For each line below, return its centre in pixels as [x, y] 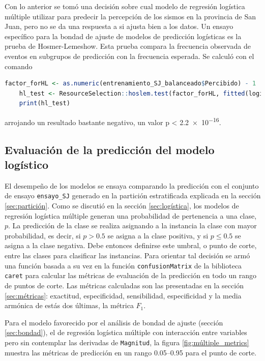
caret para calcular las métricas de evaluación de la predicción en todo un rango [131, 275]
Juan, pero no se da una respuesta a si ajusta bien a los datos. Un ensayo [119, 26]
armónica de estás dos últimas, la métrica [69, 305]
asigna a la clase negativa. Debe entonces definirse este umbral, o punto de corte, [131, 245]
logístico [26, 164]
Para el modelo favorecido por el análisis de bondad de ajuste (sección [114, 322]
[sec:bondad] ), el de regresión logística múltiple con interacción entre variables [126, 332]
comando [19, 66]
